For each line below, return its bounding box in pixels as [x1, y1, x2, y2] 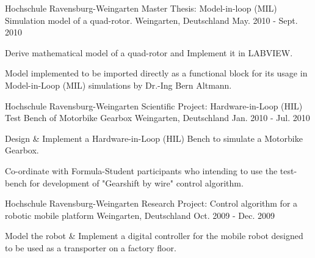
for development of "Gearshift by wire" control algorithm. [29, 176, 244, 189]
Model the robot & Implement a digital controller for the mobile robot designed [5, 229, 303, 242]
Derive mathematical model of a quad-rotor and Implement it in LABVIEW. [5, 46, 293, 59]
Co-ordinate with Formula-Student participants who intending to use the [5, 164, 278, 177]
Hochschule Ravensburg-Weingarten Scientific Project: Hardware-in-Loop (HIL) [5, 99, 303, 112]
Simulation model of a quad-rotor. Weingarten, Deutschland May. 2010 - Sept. [5, 13, 298, 26]
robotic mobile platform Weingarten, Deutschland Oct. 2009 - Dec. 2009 [5, 208, 275, 221]
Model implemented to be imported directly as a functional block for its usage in [5, 67, 308, 79]
